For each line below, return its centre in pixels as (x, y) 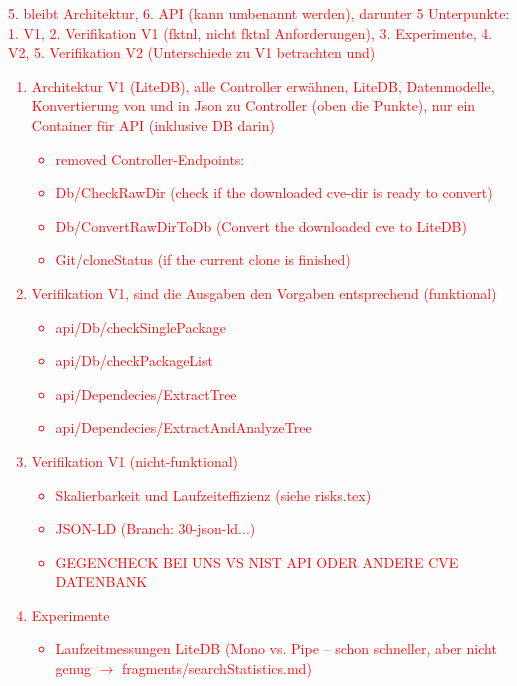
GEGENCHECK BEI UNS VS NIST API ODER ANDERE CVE (257, 561)
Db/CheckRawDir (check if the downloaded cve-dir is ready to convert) (274, 192)
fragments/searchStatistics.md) (217, 668)
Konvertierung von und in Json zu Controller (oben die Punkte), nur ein (253, 105)
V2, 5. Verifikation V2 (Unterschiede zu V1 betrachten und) (192, 52)
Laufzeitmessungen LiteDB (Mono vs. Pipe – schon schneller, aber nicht (276, 648)
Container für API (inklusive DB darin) (153, 124)
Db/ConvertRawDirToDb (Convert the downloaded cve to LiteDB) (261, 225)
